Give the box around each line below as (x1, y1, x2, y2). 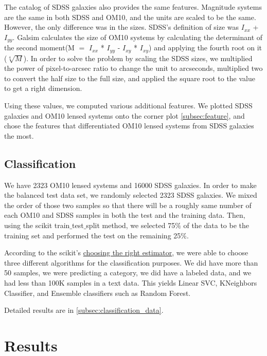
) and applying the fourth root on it (149, 42, 262, 53)
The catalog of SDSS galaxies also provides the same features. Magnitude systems (4, 2, 262, 12)
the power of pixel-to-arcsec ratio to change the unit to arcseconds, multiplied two (4, 63, 263, 73)
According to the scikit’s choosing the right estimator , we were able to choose (4, 247, 248, 258)
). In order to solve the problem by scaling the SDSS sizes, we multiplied (23, 52, 253, 63)
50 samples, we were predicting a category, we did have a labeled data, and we (4, 267, 252, 278)
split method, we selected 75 (86, 220, 175, 231)
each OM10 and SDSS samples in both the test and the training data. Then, (4, 210, 245, 220)
